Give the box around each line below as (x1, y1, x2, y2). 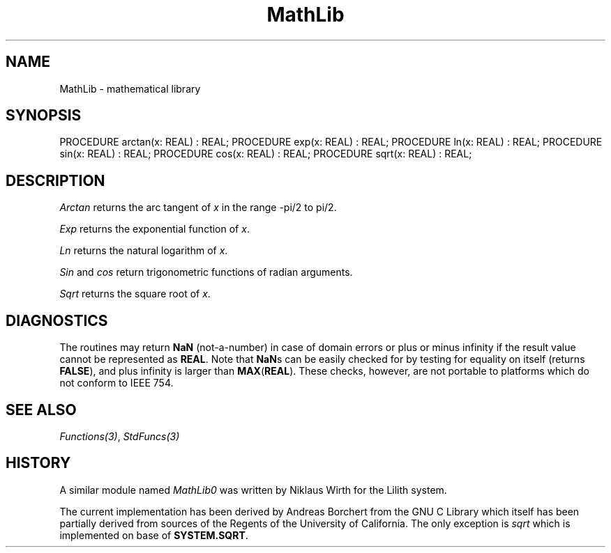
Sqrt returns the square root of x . (59, 288, 211, 300)
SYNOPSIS (6, 107, 82, 125)
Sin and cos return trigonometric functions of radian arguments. (59, 266, 353, 279)
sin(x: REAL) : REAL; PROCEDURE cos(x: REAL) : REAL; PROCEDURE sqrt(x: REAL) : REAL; (59, 148, 472, 160)
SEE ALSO (6, 400, 77, 419)
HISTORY (6, 454, 71, 472)
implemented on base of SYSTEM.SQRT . (59, 529, 248, 541)
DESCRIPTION (6, 171, 105, 189)
